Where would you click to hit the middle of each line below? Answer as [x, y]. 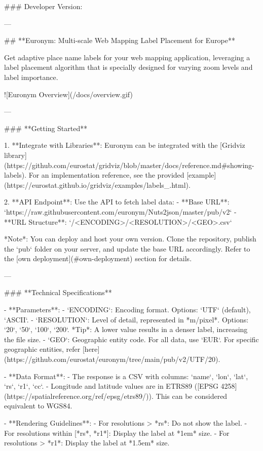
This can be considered [192, 396]
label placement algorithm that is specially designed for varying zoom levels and [128, 67]
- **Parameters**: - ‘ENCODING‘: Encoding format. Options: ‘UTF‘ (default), [127, 310]
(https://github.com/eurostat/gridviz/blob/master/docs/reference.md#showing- [129, 165]
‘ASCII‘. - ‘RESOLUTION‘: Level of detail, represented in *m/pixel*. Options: [126, 319]
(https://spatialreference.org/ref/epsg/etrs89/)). [79, 396]
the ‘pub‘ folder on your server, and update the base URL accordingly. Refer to [127, 248]
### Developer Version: [43, 6]
